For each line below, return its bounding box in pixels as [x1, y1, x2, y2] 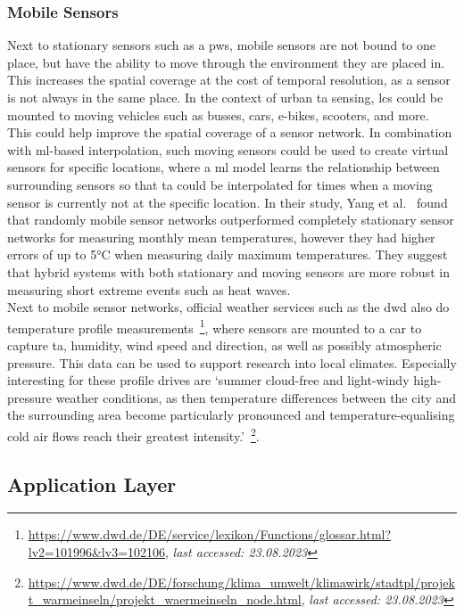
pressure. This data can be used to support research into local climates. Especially [7, 353, 457, 372]
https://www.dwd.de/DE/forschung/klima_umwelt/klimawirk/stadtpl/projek [28, 572, 455, 591]
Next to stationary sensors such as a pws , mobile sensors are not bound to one [7, 36, 436, 54]
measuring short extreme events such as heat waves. [7, 280, 291, 299]
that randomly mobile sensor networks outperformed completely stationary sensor [7, 210, 454, 229]
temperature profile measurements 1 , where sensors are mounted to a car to [7, 316, 422, 337]
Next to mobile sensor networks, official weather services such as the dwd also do [7, 298, 450, 316]
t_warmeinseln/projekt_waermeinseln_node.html [28, 590, 302, 609]
